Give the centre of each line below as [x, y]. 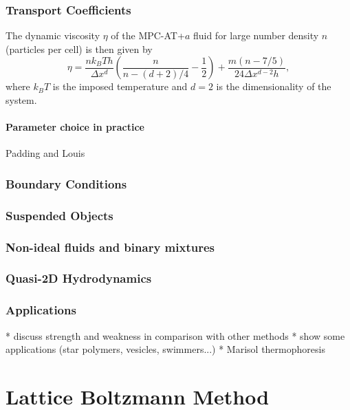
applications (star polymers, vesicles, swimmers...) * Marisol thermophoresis [165, 349]
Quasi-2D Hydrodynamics [79, 278]
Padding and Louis [45, 153]
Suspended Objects [59, 215]
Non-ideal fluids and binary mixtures [110, 247]
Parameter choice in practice [75, 127]
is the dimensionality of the [274, 86]
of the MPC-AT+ [148, 35]
